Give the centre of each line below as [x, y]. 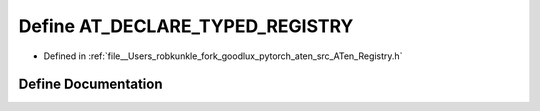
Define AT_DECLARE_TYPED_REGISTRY [186, 26]
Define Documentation [90, 84]
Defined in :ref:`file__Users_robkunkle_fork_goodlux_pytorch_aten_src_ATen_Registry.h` [223, 56]
